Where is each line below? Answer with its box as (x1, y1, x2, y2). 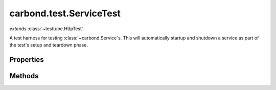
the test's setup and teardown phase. (9, 42, 88, 48)
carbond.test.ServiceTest (9, 8, 121, 19)
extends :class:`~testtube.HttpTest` (9, 26, 84, 32)
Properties (9, 55, 44, 64)
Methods (9, 72, 39, 80)
